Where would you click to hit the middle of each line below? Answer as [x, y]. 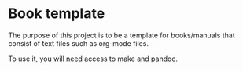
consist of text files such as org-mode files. [79, 43]
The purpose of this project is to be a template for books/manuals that [121, 35]
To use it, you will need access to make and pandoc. [93, 59]
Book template [57, 14]
